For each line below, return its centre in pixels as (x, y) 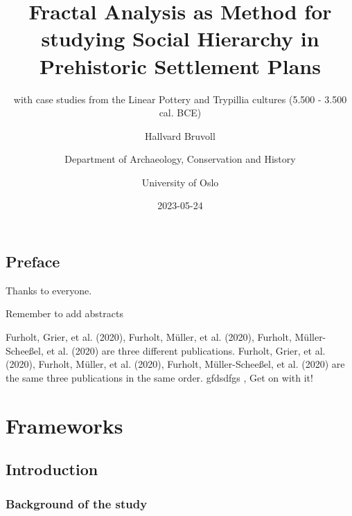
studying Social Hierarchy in (180, 38)
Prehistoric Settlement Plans (180, 65)
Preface (33, 261)
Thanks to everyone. (49, 290)
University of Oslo (180, 182)
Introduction (52, 469)
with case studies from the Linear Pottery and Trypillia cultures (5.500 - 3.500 (180, 99)
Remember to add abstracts (64, 313)
